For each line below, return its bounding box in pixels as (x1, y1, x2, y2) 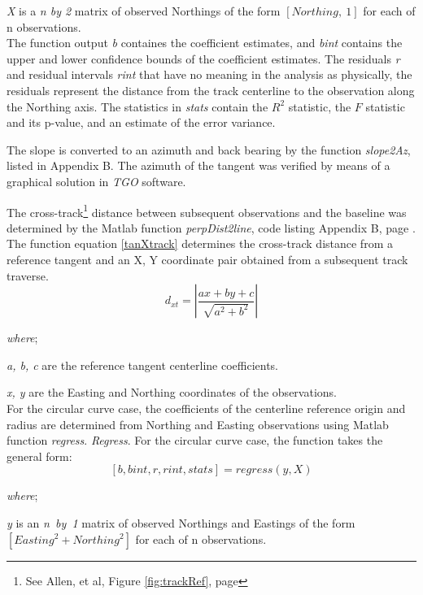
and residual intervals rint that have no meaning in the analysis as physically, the (7, 66, 412, 83)
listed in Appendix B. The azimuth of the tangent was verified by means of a (7, 157, 390, 174)
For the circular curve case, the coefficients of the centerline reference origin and (7, 399, 406, 416)
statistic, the (288, 98, 351, 115)
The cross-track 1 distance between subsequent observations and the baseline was (7, 201, 407, 220)
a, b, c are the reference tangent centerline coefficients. (7, 356, 278, 373)
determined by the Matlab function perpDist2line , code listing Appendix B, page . (7, 219, 416, 236)
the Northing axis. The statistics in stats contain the (7, 98, 268, 115)
